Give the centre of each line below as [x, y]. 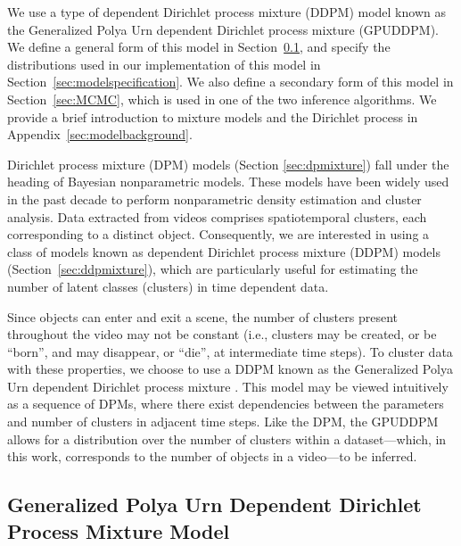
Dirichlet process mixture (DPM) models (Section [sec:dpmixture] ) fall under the [228, 164]
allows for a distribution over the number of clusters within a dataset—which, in [227, 438]
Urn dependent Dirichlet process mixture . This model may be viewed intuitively [228, 386]
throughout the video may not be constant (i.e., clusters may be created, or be [222, 334]
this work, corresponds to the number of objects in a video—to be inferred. [212, 456]
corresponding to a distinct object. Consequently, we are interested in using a [218, 234]
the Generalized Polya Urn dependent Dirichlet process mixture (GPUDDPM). [223, 29]
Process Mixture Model [119, 530]
